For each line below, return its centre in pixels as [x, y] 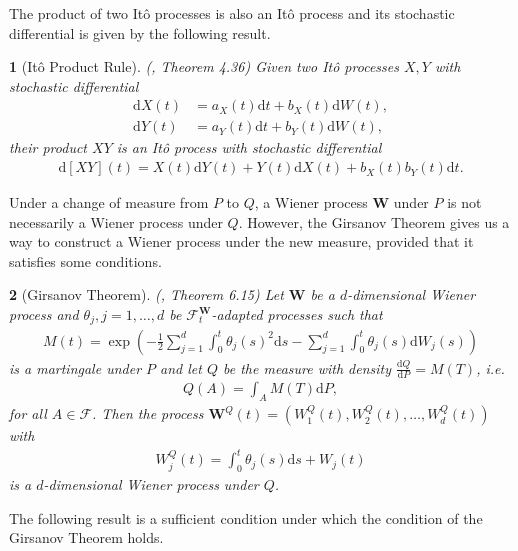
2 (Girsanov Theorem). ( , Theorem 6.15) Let [146, 294]
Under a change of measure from [109, 202]
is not [464, 202]
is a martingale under [75, 367]
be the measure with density [307, 367]
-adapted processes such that [297, 314]
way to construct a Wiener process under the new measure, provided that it [241, 241]
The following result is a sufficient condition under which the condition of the [246, 517]
